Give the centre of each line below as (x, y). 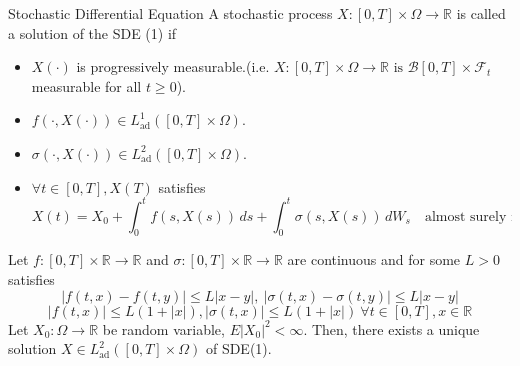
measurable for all (86, 85)
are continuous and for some (374, 259)
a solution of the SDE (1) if (92, 32)
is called (481, 13)
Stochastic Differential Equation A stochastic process (170, 13)
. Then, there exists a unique (391, 328)
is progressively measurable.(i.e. (173, 66)
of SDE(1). (238, 348)
